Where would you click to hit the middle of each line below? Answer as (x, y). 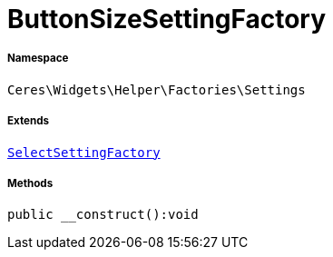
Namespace (38, 59)
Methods (30, 183)
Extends (29, 121)
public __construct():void (103, 215)
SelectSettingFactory (84, 152)
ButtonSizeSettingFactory (167, 19)
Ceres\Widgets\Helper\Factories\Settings (157, 89)
